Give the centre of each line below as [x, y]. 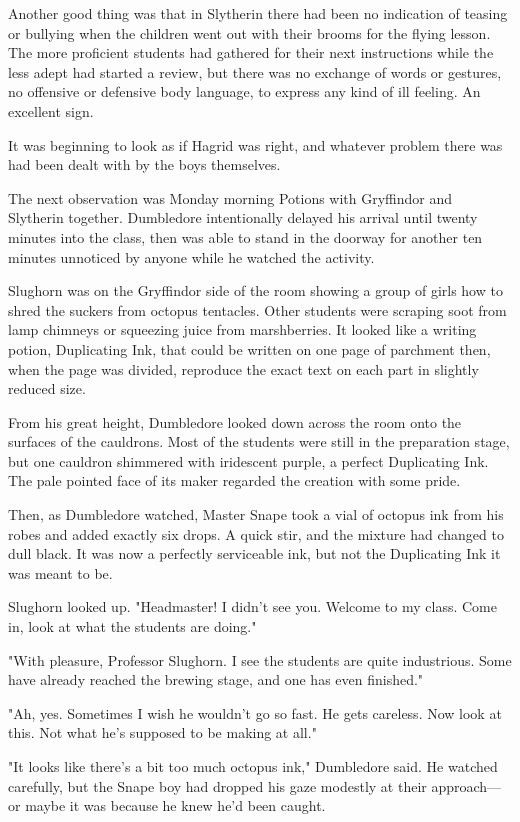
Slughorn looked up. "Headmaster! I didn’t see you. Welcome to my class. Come [252, 606]
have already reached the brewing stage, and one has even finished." [216, 679]
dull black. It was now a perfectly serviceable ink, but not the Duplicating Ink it [254, 553]
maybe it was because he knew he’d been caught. [175, 805]
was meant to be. [60, 572]
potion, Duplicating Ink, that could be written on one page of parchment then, [249, 348]
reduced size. [47, 388]
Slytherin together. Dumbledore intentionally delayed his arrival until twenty [243, 217]
